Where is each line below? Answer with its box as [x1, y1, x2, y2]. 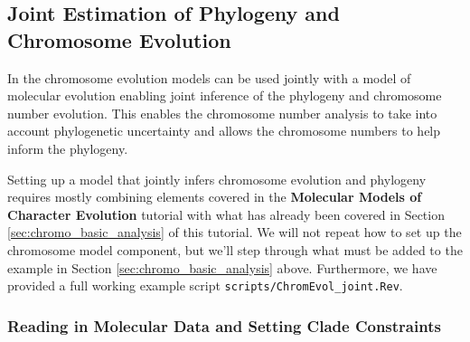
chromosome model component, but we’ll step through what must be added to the [7, 240, 463, 259]
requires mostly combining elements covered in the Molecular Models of [7, 187, 422, 206]
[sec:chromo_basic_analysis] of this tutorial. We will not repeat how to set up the [7, 223, 462, 242]
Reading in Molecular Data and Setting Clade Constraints [7, 314, 441, 337]
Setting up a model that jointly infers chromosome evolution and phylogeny [7, 169, 427, 188]
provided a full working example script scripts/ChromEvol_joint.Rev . [7, 276, 403, 295]
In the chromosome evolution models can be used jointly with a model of [7, 68, 411, 87]
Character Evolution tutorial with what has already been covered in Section [7, 204, 445, 223]
